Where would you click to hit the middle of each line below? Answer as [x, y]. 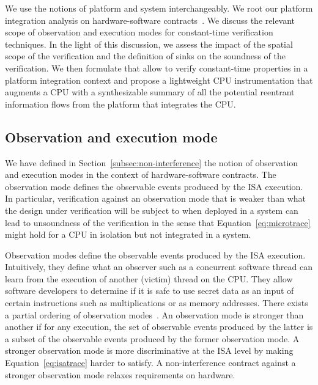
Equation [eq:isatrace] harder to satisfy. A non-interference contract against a [150, 363]
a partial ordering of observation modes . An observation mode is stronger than [154, 314]
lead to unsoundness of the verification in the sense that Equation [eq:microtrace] [158, 222]
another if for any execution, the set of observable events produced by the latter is [159, 327]
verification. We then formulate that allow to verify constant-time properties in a [157, 68]
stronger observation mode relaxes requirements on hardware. [120, 374]
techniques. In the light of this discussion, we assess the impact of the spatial [149, 44]
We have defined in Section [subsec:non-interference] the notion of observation [152, 162]
